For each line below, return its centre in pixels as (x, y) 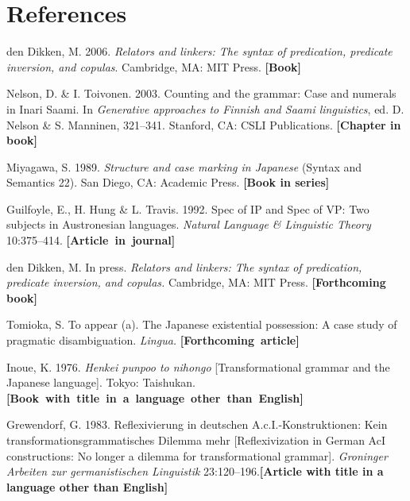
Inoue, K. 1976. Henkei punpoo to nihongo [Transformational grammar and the (198, 366)
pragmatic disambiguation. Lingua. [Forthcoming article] (153, 340)
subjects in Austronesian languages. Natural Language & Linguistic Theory (189, 224)
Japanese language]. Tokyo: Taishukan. (101, 382)
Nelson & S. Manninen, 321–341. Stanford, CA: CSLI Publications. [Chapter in (204, 124)
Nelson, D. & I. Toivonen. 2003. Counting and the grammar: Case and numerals (201, 93)
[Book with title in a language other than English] (155, 397)
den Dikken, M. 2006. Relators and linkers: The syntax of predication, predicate (199, 51)
